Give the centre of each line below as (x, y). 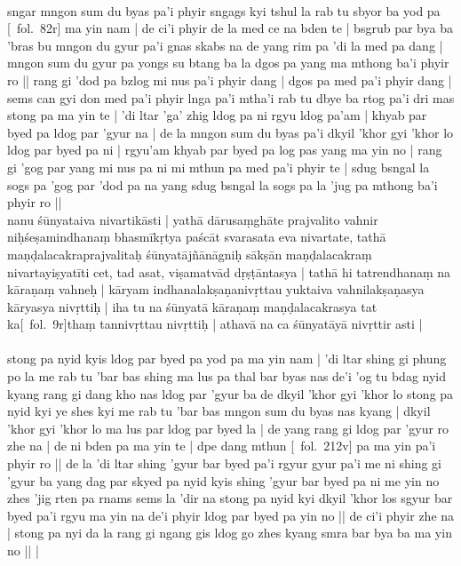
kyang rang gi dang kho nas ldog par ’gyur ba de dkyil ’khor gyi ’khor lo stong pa (230, 393)
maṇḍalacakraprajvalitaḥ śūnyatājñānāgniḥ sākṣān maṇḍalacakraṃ (190, 254)
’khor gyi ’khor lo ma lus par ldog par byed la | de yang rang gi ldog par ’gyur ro (228, 428)
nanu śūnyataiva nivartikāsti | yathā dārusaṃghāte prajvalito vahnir (193, 219)
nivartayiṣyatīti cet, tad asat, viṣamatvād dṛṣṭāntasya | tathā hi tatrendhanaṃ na (229, 271)
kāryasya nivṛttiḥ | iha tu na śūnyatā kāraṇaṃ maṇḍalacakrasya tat (192, 306)
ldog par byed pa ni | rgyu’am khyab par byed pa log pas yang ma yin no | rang (225, 150)
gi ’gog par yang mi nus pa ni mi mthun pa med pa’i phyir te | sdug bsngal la (219, 167)
